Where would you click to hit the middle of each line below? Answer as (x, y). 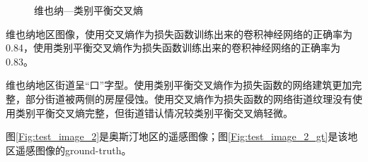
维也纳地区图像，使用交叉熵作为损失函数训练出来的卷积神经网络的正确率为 (179, 33)
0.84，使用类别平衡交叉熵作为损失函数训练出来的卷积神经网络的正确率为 (173, 48)
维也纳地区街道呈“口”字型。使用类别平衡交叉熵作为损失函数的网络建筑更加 (179, 85)
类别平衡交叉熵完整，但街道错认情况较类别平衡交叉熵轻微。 (154, 112)
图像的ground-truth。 (83, 150)
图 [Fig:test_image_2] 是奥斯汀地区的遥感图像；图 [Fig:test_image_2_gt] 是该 (177, 136)
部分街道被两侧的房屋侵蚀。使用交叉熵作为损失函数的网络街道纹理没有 (189, 98)
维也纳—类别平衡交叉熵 (88, 10)
